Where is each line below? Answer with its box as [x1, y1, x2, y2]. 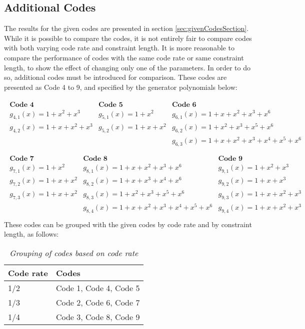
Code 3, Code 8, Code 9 [55, 311, 140, 323]
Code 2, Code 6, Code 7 [55, 297, 140, 309]
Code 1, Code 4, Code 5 [55, 282, 140, 294]
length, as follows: [4, 229, 59, 239]
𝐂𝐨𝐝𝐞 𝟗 [218, 155, 243, 163]
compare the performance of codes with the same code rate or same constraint [4, 52, 244, 62]
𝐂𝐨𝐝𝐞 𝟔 [171, 101, 196, 109]
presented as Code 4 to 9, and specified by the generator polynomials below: [4, 81, 237, 92]
